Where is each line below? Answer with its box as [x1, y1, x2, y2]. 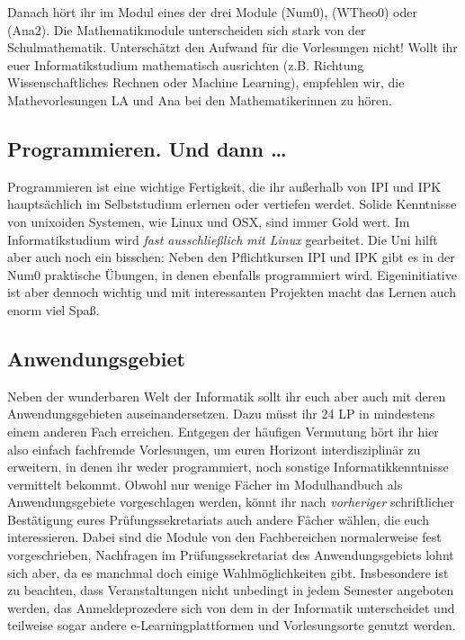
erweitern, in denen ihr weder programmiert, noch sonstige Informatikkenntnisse [7, 457, 449, 476]
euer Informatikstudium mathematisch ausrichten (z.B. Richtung [7, 55, 364, 74]
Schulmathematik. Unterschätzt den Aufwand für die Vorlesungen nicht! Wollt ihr [7, 38, 458, 57]
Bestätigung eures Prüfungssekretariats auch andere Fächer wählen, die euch [7, 509, 430, 528]
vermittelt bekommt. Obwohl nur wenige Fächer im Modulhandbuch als [7, 474, 403, 493]
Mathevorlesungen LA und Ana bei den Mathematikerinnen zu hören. [7, 90, 392, 109]
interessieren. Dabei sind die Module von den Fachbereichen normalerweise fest [7, 527, 442, 546]
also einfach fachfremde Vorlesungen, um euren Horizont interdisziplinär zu [7, 439, 421, 458]
